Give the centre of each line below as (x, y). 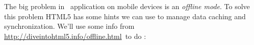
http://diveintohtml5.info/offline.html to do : (75, 36)
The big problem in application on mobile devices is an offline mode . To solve (127, 6)
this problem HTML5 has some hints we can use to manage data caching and (125, 16)
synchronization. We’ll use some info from (69, 26)
